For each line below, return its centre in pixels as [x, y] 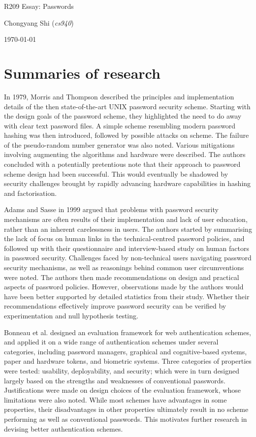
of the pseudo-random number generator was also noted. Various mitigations [119, 144]
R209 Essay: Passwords [39, 6]
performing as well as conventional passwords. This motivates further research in [126, 419]
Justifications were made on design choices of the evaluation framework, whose [122, 390]
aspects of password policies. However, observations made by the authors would [124, 287]
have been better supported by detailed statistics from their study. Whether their [127, 296]
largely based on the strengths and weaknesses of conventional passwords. [115, 380]
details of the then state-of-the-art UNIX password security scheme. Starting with [127, 106]
